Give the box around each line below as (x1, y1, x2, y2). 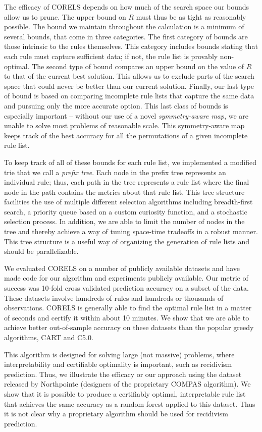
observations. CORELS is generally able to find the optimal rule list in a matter (4, 302, 252, 313)
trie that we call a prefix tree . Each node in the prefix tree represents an (4, 167, 226, 177)
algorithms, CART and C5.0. (4, 332, 93, 342)
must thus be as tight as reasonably (136, 11, 246, 22)
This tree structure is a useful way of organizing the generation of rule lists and (4, 236, 250, 246)
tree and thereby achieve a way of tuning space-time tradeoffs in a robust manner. (4, 226, 258, 237)
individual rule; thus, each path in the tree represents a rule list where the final (4, 177, 249, 187)
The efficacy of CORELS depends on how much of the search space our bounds (4, 2, 249, 12)
